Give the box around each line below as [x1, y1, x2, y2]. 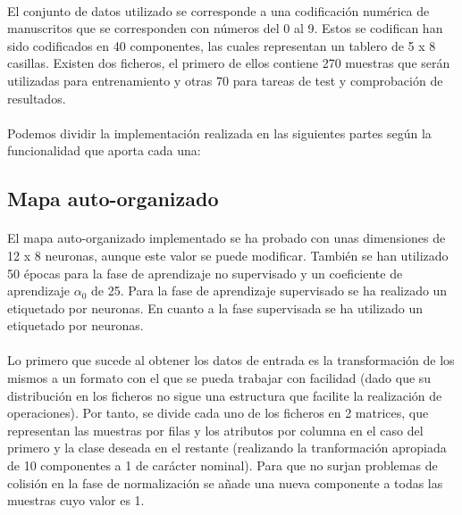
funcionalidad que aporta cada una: [7, 141, 201, 160]
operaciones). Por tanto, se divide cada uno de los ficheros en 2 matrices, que [7, 403, 429, 422]
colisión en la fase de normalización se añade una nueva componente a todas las [7, 473, 443, 492]
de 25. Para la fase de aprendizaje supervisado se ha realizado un [91, 281, 448, 300]
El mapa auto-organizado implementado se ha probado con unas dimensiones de [7, 228, 446, 247]
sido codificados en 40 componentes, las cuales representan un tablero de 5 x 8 [7, 36, 436, 54]
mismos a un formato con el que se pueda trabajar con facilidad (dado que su [7, 369, 432, 387]
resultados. [7, 88, 66, 107]
